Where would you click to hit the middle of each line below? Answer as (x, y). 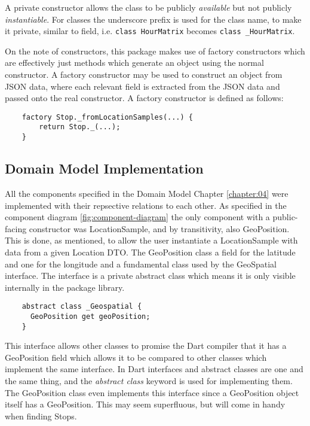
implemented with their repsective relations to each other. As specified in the (146, 205)
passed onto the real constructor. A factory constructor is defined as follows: (144, 98)
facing (16, 228)
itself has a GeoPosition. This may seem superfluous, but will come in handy (145, 404)
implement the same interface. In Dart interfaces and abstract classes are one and (154, 369)
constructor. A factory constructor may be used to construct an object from (144, 74)
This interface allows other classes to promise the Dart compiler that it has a (146, 346)
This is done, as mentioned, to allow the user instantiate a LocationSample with (151, 240)
